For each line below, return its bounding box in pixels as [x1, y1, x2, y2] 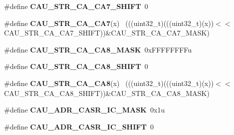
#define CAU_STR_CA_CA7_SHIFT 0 [4, 1, 148, 11]
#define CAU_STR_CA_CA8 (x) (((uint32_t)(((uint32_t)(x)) [4, 77, 214, 88]
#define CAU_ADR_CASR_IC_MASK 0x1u [4, 104, 165, 115]
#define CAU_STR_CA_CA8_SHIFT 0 [4, 61, 148, 71]
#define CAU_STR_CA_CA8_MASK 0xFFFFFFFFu [4, 44, 192, 54]
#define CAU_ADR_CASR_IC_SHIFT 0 [4, 121, 154, 131]
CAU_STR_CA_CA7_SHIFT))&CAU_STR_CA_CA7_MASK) [4, 27, 210, 38]
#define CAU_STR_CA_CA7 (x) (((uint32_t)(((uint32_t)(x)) [4, 17, 214, 28]
